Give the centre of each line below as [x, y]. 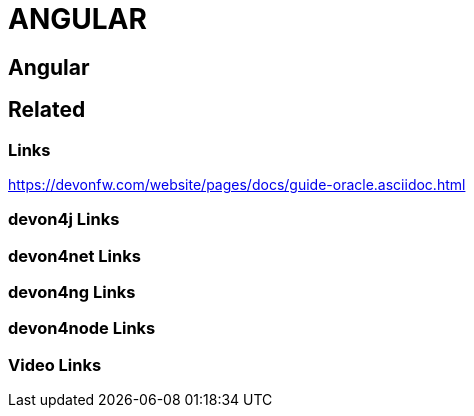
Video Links [55, 364]
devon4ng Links [72, 292]
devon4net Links [74, 255]
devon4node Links [82, 328]
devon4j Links [64, 219]
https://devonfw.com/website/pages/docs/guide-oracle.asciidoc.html [237, 184]
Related [47, 110]
